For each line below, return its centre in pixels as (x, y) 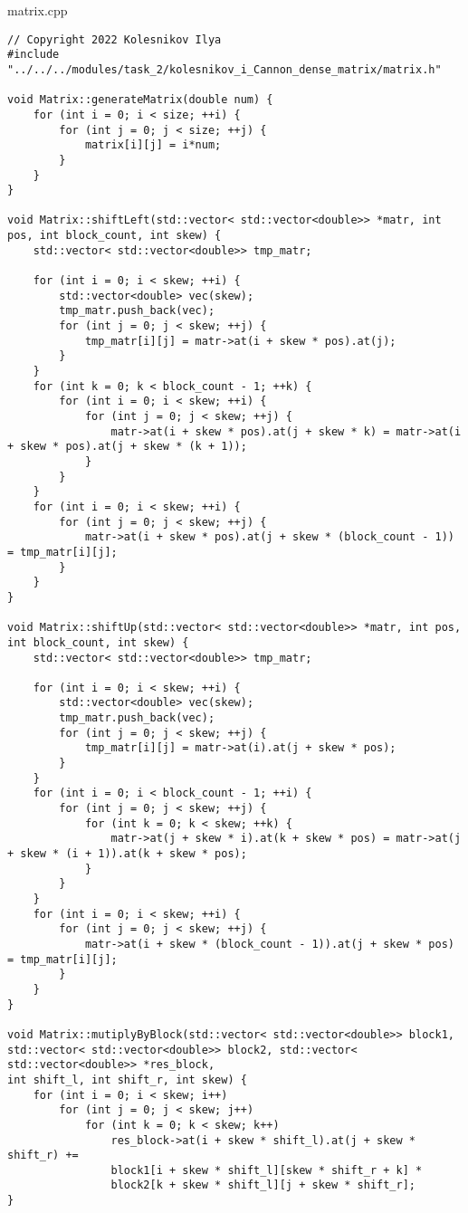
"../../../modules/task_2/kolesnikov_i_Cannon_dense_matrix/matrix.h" (224, 69)
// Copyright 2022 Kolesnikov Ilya (115, 39)
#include (33, 55)
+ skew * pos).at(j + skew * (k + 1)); (127, 447)
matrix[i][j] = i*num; (153, 145)
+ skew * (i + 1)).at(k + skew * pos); (127, 854)
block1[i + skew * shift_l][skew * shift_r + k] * (267, 1170)
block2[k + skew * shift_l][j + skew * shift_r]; (263, 1185)
